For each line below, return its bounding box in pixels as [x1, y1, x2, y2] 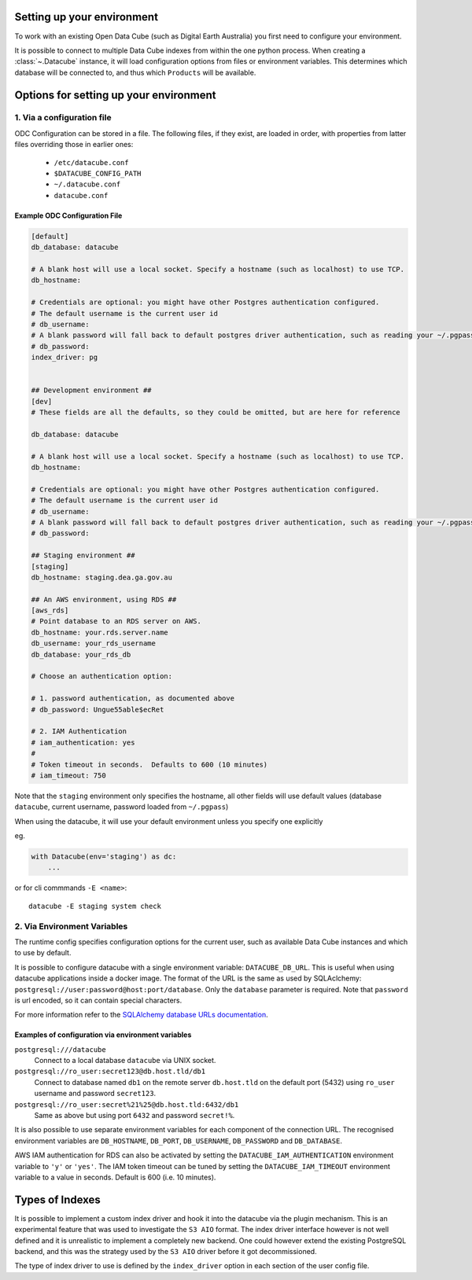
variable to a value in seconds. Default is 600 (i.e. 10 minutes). [14, 1172, 216, 1182]
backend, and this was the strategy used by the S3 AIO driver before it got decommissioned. [14, 1247, 318, 1256]
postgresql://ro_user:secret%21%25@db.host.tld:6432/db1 [14, 1100, 239, 1109]
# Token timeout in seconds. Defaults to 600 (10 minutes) [31, 760, 268, 769]
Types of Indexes [14, 1193, 101, 1206]
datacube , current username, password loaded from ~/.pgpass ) [14, 802, 229, 811]
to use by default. [14, 948, 72, 958]
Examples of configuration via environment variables [14, 1030, 192, 1039]
